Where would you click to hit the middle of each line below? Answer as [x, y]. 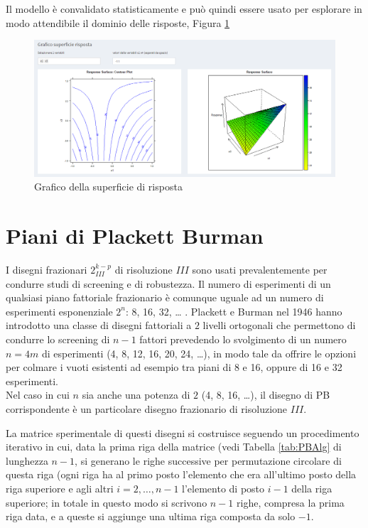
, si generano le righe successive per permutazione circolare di [208, 460]
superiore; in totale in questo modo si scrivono [107, 502]
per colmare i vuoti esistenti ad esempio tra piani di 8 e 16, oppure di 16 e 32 [174, 367]
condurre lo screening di [58, 339]
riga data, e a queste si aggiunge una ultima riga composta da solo [151, 516]
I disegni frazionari [47, 270]
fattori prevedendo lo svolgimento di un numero [243, 339]
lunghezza [27, 460]
